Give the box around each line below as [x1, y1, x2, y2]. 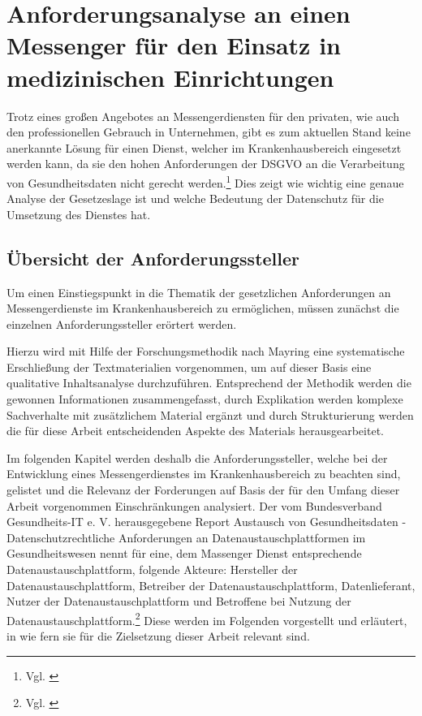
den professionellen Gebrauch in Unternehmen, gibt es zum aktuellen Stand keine [6, 123, 411, 140]
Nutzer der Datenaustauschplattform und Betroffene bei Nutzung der [6, 593, 351, 610]
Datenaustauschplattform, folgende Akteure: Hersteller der [6, 561, 298, 578]
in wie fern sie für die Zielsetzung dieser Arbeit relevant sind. [6, 628, 310, 645]
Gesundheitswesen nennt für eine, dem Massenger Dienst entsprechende [6, 545, 362, 562]
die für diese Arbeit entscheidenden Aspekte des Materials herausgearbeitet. [6, 422, 384, 439]
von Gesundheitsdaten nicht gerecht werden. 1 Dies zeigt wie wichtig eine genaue [6, 171, 404, 191]
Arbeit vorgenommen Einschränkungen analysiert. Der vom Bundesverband [6, 497, 382, 514]
